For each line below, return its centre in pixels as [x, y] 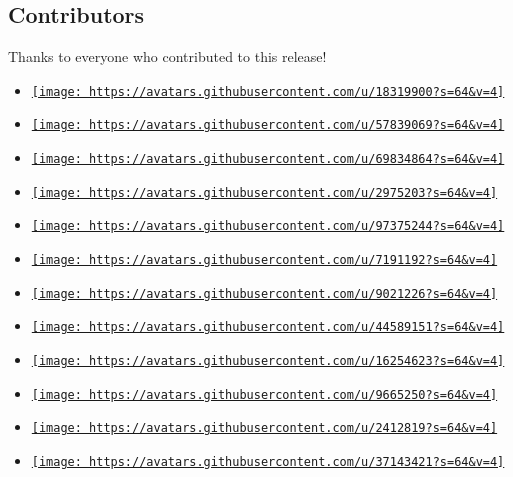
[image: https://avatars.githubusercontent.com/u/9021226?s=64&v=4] [264, 293]
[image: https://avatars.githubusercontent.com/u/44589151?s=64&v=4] [268, 327]
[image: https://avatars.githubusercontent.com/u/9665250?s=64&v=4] [264, 394]
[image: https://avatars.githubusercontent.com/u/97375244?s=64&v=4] [268, 226]
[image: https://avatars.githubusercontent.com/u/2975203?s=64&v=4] [264, 192]
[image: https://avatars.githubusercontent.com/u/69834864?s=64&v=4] [268, 159]
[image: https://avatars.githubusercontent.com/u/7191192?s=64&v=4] [264, 260]
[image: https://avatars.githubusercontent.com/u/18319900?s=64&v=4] [268, 91]
